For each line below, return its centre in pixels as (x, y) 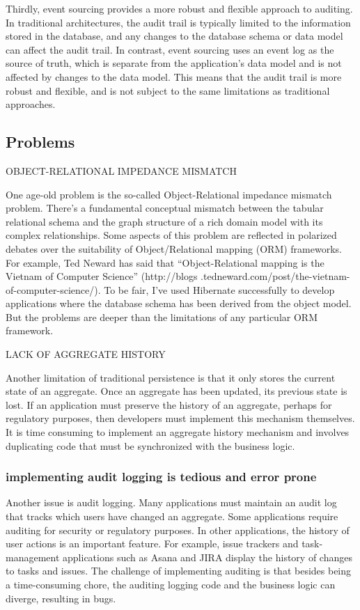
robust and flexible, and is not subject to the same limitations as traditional (168, 90)
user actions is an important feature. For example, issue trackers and (152, 543)
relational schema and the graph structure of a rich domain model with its (164, 221)
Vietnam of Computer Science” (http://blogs (102, 276)
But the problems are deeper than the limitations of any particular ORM (162, 316)
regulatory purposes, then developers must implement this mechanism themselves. (180, 418)
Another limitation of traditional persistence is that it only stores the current (171, 377)
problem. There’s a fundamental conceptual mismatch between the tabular (165, 208)
